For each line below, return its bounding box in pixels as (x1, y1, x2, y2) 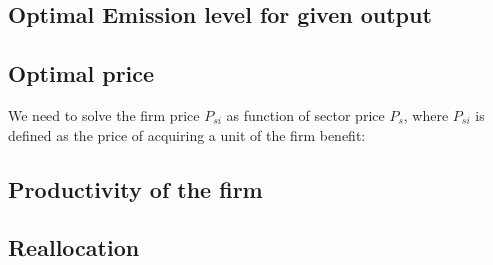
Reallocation (8, 232, 140, 263)
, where (403, 104, 449, 125)
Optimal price (8, 58, 155, 89)
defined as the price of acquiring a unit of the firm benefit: (8, 124, 366, 145)
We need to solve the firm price (8, 104, 200, 125)
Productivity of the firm (8, 173, 263, 204)
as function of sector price (226, 104, 385, 125)
